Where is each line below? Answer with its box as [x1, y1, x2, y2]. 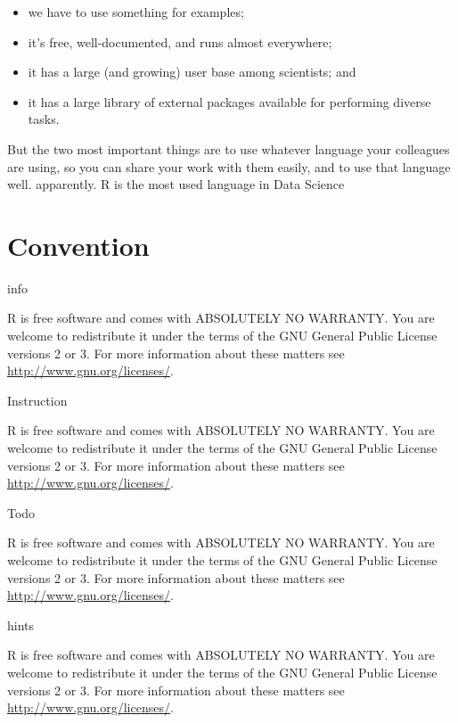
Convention [7, 226, 150, 263]
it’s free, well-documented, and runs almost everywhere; [28, 32, 332, 51]
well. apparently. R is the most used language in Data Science [7, 175, 345, 193]
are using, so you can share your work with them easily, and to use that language [7, 157, 451, 176]
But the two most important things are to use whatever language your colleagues [7, 139, 450, 158]
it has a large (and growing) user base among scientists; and [28, 62, 356, 81]
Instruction [7, 390, 68, 409]
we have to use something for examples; [28, 3, 244, 21]
